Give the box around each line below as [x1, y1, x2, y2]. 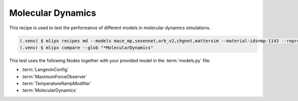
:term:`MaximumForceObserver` [21, 73, 87, 79]
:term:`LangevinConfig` [21, 67, 69, 73]
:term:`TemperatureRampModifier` [21, 81, 92, 87]
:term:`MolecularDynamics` [21, 87, 77, 94]
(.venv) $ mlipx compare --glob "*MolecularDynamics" [19, 45, 153, 50]
